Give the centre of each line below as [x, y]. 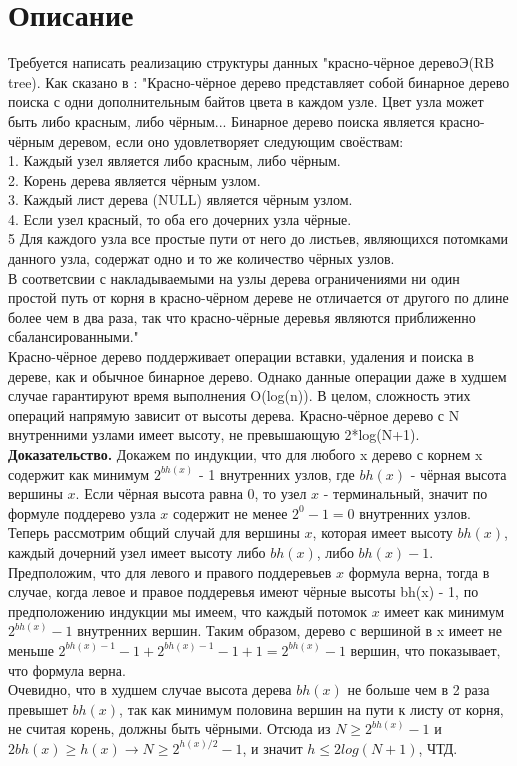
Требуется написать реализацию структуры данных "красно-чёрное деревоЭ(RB [251, 62]
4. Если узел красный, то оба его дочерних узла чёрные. [180, 218]
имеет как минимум [444, 610]
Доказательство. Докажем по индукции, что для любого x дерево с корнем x [245, 454]
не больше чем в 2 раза [418, 689]
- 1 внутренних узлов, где [276, 473]
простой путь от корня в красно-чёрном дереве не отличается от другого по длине [258, 297]
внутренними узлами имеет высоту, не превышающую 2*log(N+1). [214, 434]
